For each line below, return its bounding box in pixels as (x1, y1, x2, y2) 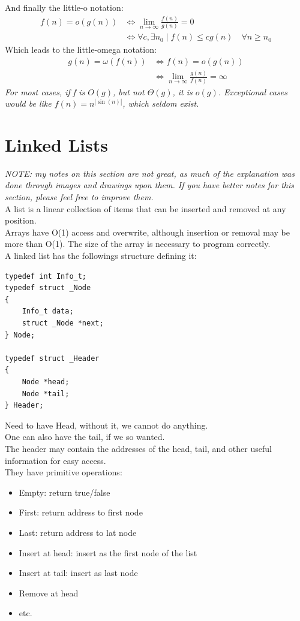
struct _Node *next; (22, 319, 104, 327)
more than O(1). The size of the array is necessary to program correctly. (5, 237, 271, 250)
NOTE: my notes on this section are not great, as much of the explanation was (5, 167, 295, 179)
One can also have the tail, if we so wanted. (5, 430, 165, 443)
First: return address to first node (19, 506, 143, 518)
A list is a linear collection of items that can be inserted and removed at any (5, 202, 286, 215)
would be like (5, 97, 52, 110)
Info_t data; (22, 307, 74, 316)
